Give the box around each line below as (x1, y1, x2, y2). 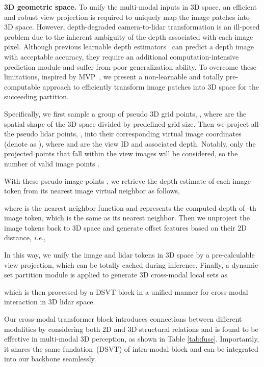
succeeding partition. (4, 91, 69, 102)
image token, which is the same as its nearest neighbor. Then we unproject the (4, 212, 250, 223)
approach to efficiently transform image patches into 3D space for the (42, 81, 259, 92)
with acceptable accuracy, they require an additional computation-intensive (4, 51, 239, 62)
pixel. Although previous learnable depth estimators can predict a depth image (4, 41, 254, 52)
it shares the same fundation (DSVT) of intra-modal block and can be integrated (4, 343, 258, 354)
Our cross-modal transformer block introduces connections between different (4, 314, 242, 324)
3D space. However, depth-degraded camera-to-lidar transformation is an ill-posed (4, 21, 260, 32)
